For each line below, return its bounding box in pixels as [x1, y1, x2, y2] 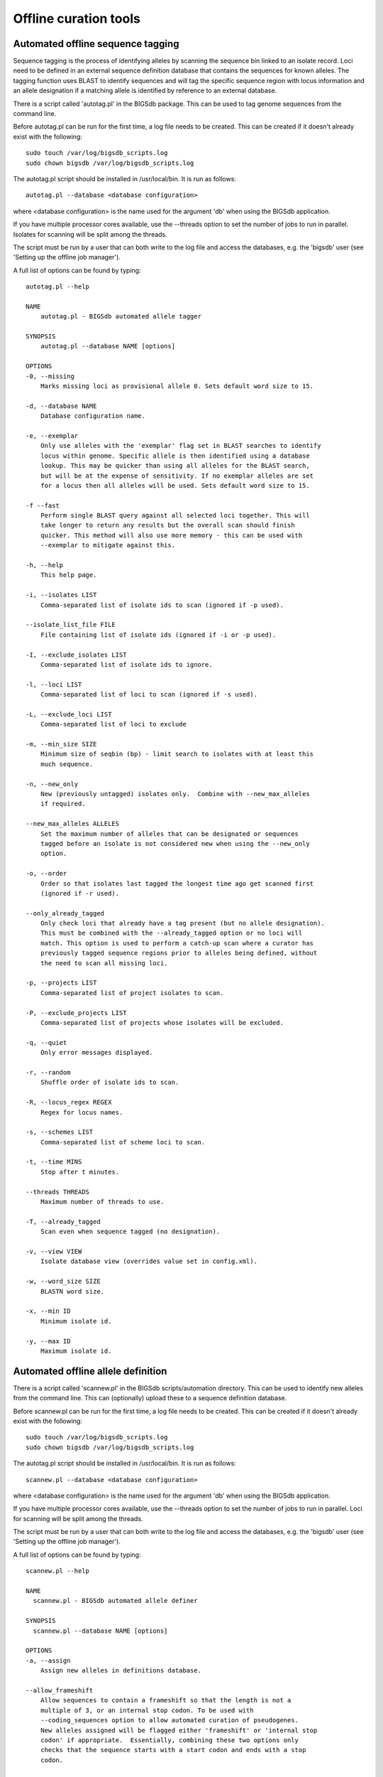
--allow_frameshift [26, 1686, 94, 1695]
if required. [40, 800, 86, 808]
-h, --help [26, 562, 64, 569]
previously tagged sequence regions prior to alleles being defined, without [40, 949, 318, 957]
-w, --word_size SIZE [26, 1277, 101, 1286]
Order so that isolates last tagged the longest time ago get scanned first [40, 879, 314, 888]
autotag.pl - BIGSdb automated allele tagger [40, 313, 202, 321]
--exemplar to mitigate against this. [40, 541, 176, 549]
